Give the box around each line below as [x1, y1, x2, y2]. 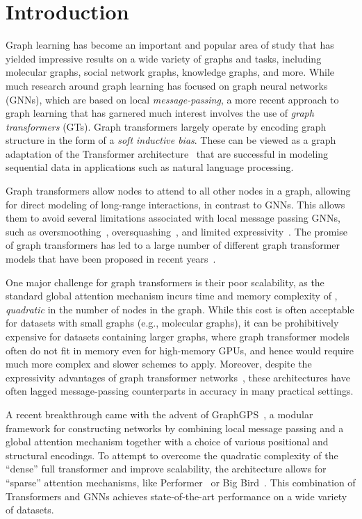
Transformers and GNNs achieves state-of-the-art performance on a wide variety [6, 488, 347, 503]
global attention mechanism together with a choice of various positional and [6, 434, 329, 449]
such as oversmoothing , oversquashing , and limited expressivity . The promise [6, 224, 347, 238]
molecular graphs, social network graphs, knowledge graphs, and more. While [6, 65, 335, 79]
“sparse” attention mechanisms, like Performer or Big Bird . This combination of [6, 475, 356, 489]
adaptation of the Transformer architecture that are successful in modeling [6, 146, 329, 160]
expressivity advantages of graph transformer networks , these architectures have [6, 370, 350, 384]
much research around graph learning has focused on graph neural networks [6, 78, 328, 92]
